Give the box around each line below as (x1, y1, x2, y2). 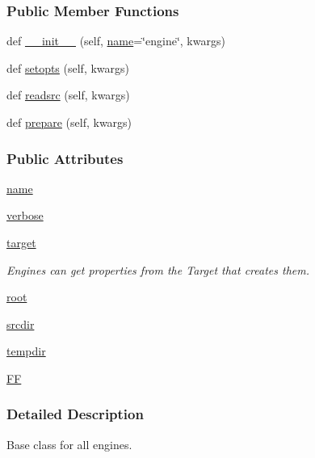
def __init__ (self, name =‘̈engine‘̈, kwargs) (6, 32, 225, 49)
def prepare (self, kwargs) (6, 114, 132, 130)
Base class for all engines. (6, 435, 132, 452)
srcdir (6, 315, 35, 332)
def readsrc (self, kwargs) (6, 86, 130, 103)
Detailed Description (6, 404, 144, 424)
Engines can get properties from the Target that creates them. (6, 261, 310, 278)
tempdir (6, 342, 46, 359)
